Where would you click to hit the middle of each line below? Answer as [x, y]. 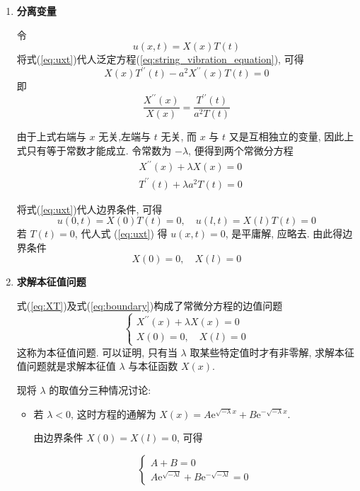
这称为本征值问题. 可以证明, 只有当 [97, 352]
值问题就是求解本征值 [66, 366]
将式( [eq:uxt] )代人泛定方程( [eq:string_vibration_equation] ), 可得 [160, 59]
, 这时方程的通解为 [114, 413]
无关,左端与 [125, 136]
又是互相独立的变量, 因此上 [291, 136]
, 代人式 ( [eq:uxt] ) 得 [121, 233]
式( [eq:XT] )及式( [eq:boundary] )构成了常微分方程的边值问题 [150, 306]
